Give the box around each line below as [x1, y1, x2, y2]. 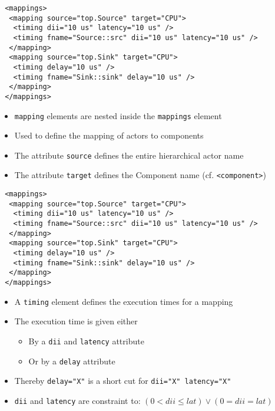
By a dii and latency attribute [28, 334, 144, 347]
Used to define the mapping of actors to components [14, 129, 204, 142]
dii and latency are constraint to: [14, 394, 141, 406]
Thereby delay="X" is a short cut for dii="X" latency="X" [14, 374, 231, 387]
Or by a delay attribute [28, 354, 115, 367]
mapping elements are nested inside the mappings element [14, 109, 222, 121]
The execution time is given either [14, 315, 138, 327]
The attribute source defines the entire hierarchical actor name [14, 149, 244, 161]
